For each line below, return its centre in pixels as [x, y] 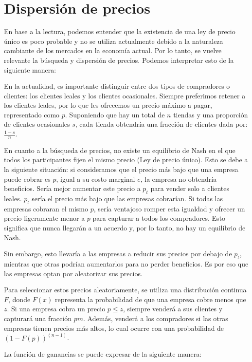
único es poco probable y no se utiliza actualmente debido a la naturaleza [114, 41]
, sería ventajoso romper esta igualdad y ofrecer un [169, 208]
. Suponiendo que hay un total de [115, 114]
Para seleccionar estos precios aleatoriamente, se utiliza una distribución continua [125, 290]
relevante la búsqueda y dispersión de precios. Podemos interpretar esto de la [119, 60]
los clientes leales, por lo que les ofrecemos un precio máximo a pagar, [108, 105]
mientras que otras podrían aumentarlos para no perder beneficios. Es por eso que [126, 264]
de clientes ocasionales [37, 124]
